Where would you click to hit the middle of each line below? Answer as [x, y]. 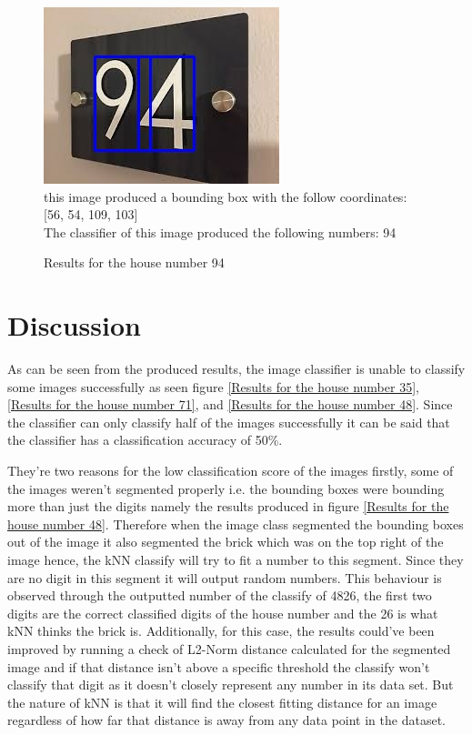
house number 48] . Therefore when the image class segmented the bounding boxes [236, 524]
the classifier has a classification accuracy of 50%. [145, 440]
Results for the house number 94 [134, 262]
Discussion [74, 325]
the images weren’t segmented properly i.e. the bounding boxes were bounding [226, 488]
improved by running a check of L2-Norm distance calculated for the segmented [229, 649]
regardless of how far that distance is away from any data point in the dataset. [226, 720]
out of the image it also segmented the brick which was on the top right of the [226, 542]
